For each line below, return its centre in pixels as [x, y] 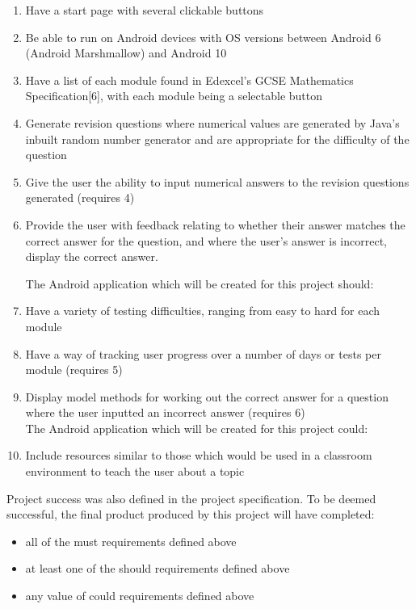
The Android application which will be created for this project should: [200, 283]
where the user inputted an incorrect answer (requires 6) [165, 412]
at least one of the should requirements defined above [158, 568]
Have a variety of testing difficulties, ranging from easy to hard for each [203, 311]
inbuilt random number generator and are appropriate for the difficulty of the [217, 139]
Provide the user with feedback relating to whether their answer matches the [215, 224]
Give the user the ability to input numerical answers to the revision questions [217, 181]
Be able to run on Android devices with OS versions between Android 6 [203, 37]
